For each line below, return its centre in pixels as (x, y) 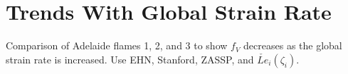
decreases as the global (293, 45)
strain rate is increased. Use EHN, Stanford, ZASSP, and (130, 59)
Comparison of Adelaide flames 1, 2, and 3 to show (117, 45)
